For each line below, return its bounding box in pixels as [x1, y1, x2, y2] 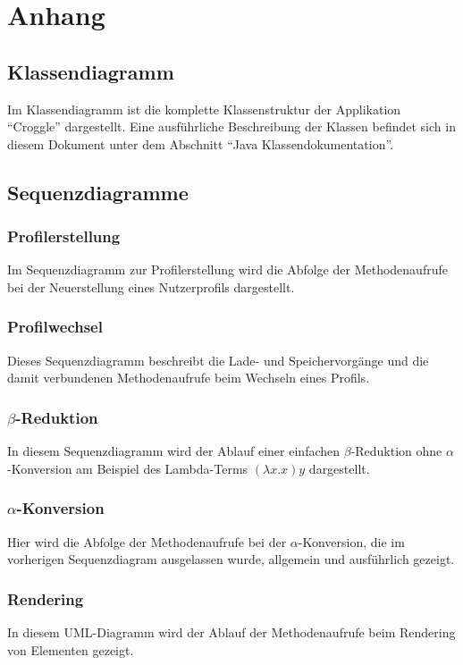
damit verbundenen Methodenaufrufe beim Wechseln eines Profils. [7, 368, 370, 387]
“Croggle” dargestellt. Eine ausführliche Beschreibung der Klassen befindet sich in [7, 117, 456, 136]
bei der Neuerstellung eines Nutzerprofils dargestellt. [7, 277, 295, 296]
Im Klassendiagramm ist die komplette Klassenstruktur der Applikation [7, 99, 401, 118]
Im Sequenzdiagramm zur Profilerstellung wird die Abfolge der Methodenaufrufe [7, 260, 448, 279]
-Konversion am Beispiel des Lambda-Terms [7, 459, 248, 477]
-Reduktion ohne [350, 442, 442, 460]
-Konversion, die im [298, 532, 405, 551]
